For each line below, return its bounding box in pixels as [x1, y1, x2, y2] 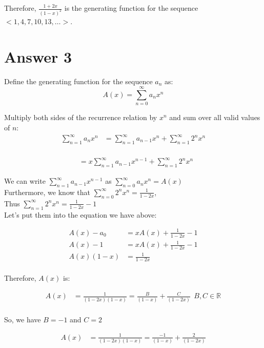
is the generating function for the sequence [64, 3, 198, 13]
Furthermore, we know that [4, 186, 90, 197]
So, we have [4, 314, 41, 324]
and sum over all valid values [169, 112, 260, 123]
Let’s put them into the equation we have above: [4, 209, 157, 220]
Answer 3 [4, 46, 72, 67]
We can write [4, 176, 46, 186]
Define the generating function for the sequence [4, 75, 153, 86]
